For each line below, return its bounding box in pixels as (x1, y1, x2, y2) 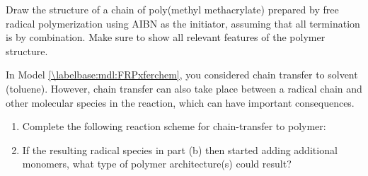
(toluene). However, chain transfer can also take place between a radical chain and (6, 81, 362, 95)
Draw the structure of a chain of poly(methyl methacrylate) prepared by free (6, 2, 339, 16)
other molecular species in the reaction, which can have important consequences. (6, 95, 355, 110)
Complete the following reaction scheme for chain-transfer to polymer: (22, 119, 326, 134)
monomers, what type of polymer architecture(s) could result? (22, 156, 292, 171)
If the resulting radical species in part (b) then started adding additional (22, 142, 338, 157)
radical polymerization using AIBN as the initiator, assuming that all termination (6, 16, 360, 30)
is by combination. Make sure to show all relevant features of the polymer (6, 30, 326, 45)
